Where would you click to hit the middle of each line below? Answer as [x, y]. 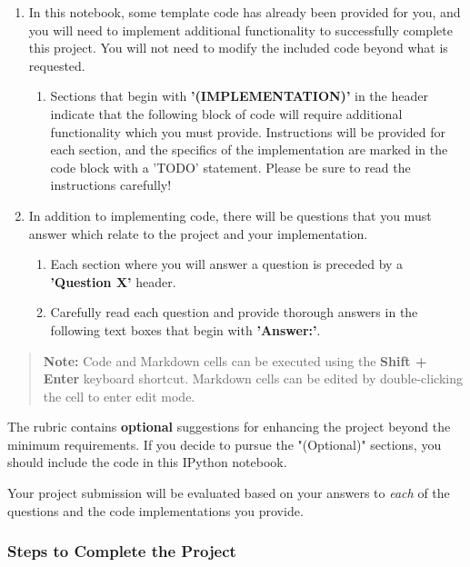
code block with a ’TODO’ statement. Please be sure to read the [230, 167]
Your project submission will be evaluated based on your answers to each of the [229, 493]
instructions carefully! [111, 185]
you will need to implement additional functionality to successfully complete [240, 30]
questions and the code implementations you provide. [155, 510]
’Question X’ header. [113, 281]
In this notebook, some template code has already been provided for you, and [245, 12]
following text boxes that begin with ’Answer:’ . [185, 329]
